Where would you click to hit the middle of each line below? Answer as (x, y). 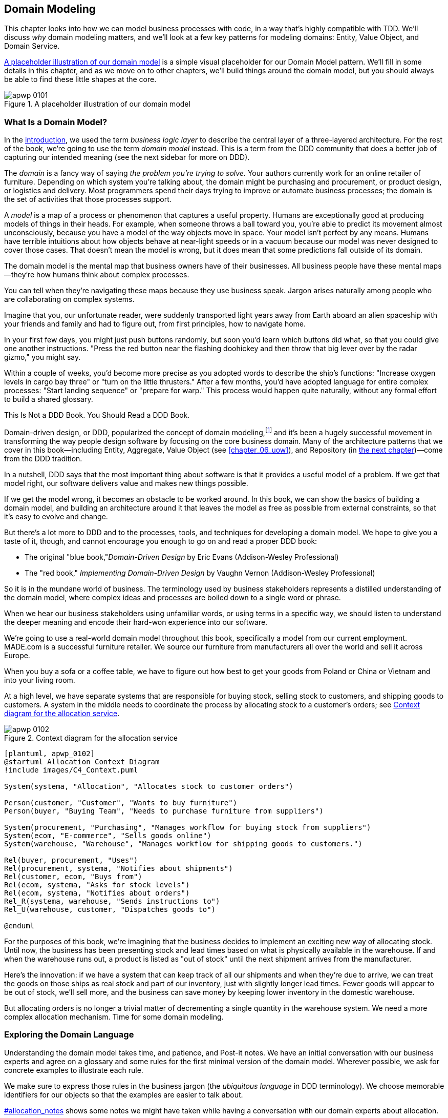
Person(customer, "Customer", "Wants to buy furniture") (121, 802)
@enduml (19, 926)
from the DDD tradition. (43, 458)
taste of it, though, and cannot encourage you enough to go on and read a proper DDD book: (161, 541)
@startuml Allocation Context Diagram (82, 761)
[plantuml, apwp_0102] (50, 753)
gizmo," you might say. (42, 357)
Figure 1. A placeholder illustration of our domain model (97, 104)
